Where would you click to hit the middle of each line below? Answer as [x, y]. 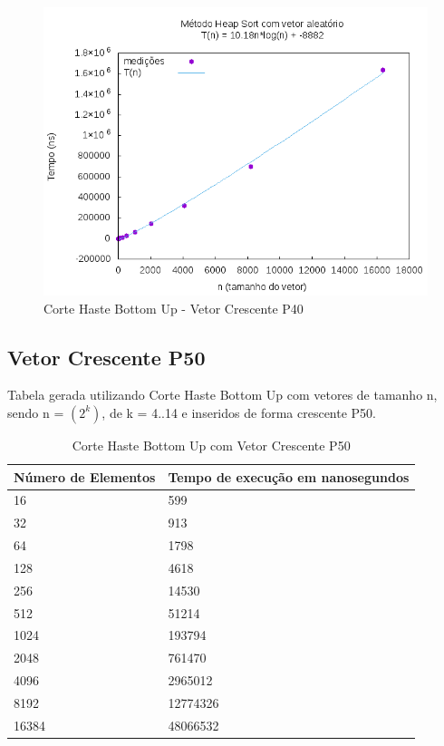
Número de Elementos [85, 476]
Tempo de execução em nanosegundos [289, 476]
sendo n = [36, 412]
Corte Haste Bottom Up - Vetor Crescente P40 [174, 308]
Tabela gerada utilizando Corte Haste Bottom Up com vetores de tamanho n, [222, 395]
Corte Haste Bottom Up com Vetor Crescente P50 [211, 445]
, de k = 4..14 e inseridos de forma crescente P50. [239, 412]
